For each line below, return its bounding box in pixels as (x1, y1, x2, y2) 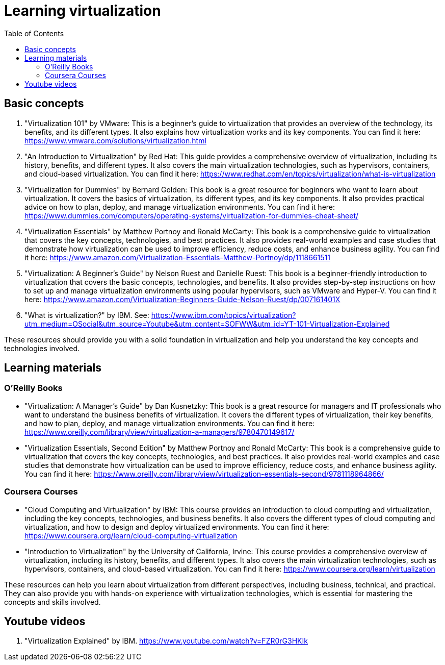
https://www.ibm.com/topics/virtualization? (151, 310, 296, 319)
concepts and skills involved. (4, 597, 101, 606)
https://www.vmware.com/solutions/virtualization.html (24, 136, 206, 145)
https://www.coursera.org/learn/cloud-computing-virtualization (24, 531, 238, 540)
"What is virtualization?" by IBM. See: (24, 310, 149, 319)
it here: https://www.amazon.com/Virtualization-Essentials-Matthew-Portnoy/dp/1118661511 (24, 253, 331, 262)
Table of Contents (4, 29, 64, 38)
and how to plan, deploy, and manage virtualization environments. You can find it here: (24, 418, 315, 428)
